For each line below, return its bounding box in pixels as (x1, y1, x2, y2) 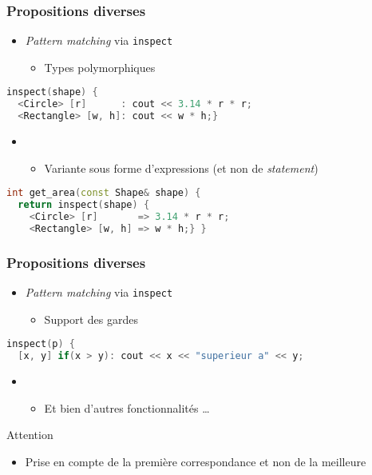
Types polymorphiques (44, 58, 156, 75)
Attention (6, 426, 53, 443)
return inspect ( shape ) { (18, 199, 150, 211)
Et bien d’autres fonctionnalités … (44, 399, 210, 416)
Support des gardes (44, 310, 138, 327)
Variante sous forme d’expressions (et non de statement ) (44, 159, 319, 176)
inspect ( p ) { (6, 338, 75, 350)
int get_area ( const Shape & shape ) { (6, 187, 201, 199)
